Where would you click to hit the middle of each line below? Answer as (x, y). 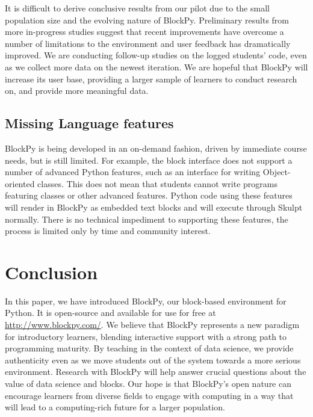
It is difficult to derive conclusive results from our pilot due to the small (137, 8)
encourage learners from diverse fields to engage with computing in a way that (149, 395)
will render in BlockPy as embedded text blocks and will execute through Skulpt (154, 207)
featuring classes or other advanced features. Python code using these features (149, 195)
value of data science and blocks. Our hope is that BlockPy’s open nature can (148, 383)
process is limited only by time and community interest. (108, 231)
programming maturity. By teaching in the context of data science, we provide (149, 348)
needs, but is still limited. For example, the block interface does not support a (149, 160)
